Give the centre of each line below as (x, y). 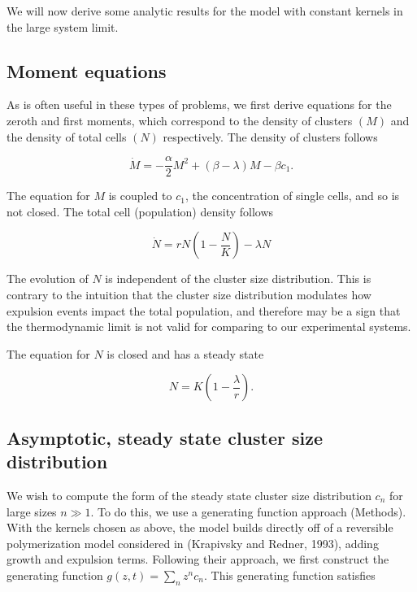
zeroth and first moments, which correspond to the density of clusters (180, 120)
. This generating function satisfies (290, 575)
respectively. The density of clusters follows (270, 136)
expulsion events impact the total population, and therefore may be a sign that (204, 310)
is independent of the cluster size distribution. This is (238, 279)
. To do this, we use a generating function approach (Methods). (248, 511)
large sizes (32, 511)
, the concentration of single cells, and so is (292, 196)
